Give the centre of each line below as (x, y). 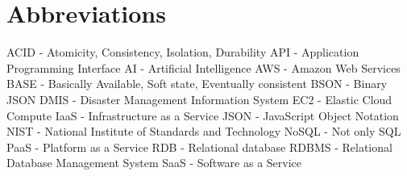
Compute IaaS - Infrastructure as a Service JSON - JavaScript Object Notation (203, 115)
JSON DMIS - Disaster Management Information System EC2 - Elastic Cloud (199, 99)
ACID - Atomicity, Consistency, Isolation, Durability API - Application (183, 52)
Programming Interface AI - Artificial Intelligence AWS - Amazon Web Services (203, 67)
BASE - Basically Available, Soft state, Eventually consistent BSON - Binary (197, 84)
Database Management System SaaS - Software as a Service (154, 163)
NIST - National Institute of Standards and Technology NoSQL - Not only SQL (204, 131)
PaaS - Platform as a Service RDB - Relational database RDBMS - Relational (199, 147)
